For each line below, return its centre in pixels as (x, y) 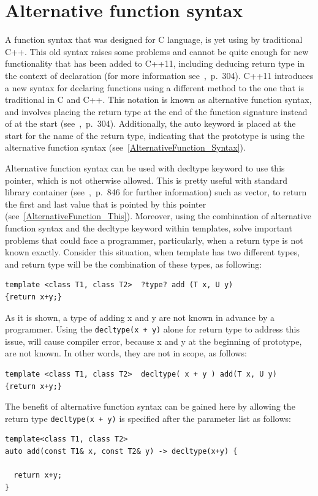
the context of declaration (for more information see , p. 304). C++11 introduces (159, 75)
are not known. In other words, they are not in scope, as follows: (126, 353)
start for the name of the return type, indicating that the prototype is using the (155, 135)
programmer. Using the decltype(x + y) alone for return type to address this (152, 329)
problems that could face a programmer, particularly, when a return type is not (154, 240)
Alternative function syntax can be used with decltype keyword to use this (145, 168)
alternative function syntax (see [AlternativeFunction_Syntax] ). (125, 147)
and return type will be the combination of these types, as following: (134, 264)
